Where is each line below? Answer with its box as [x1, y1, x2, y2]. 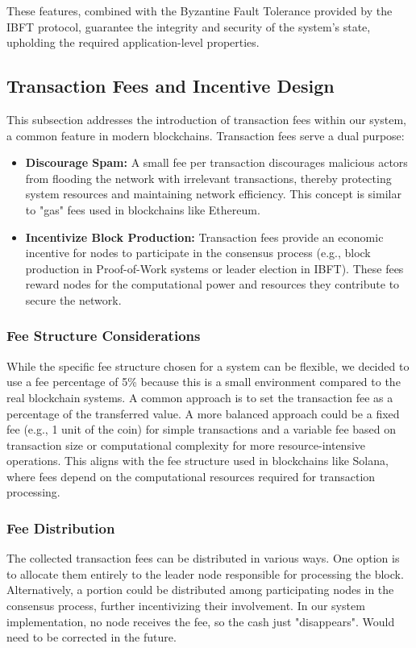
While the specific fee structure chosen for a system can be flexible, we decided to [6, 357, 410, 374]
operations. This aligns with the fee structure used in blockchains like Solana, [6, 452, 389, 469]
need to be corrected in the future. [6, 629, 177, 646]
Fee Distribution [6, 518, 115, 538]
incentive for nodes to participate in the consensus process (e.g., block [25, 244, 371, 261]
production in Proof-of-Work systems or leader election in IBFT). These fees [25, 260, 404, 276]
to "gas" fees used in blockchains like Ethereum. [25, 201, 260, 218]
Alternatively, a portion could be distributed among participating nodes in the [6, 581, 394, 598]
